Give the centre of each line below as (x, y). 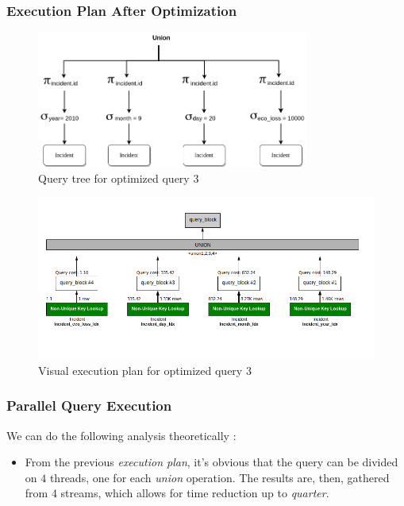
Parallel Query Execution (89, 406)
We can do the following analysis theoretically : (121, 435)
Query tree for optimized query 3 (119, 178)
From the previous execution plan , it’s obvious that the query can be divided (212, 462)
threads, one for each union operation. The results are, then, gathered (219, 477)
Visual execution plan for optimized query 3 (145, 370)
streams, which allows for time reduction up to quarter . (195, 493)
